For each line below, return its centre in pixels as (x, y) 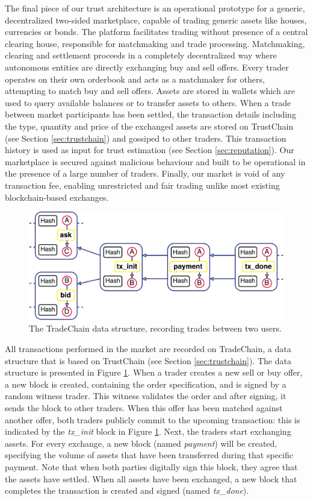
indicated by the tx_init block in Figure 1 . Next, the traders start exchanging (148, 431)
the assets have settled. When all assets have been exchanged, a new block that (151, 478)
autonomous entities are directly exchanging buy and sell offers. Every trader (147, 67)
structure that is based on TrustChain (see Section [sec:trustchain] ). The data (148, 360)
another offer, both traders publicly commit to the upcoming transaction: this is (153, 419)
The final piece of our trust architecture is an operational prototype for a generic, (155, 8)
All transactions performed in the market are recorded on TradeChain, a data (148, 348)
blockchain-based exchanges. (57, 197)
